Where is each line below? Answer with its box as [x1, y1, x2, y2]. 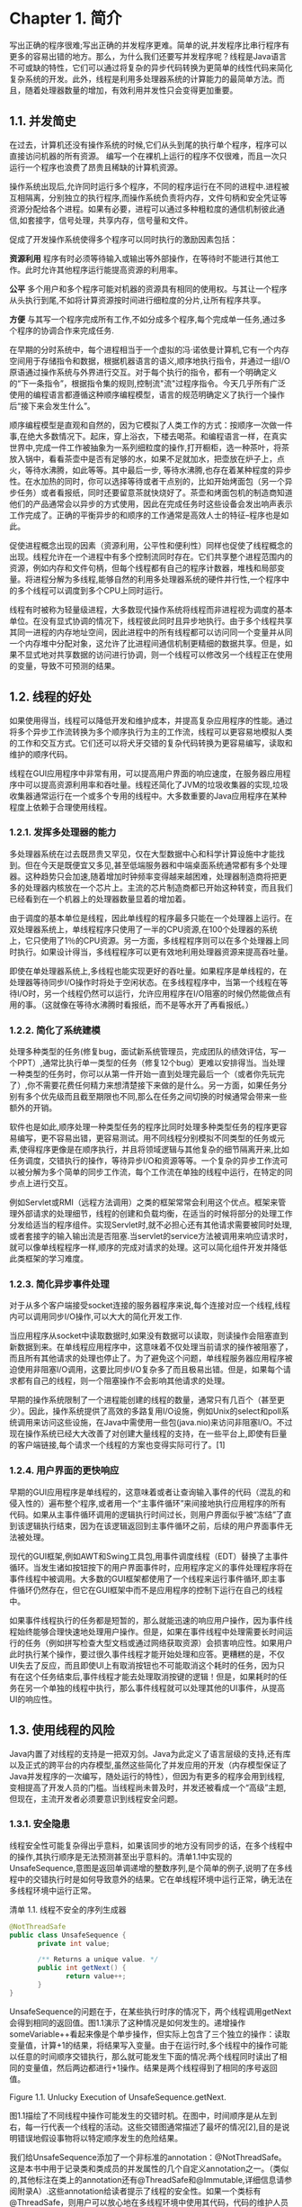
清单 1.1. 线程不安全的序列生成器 [9, 1904, 128, 1914]
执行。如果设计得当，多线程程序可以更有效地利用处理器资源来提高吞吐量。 [16, 946, 293, 957]
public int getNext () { [37, 1964, 127, 1973]
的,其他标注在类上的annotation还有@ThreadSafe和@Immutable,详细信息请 [9, 2174, 285, 2184]
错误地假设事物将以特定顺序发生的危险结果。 [16, 2132, 182, 2143]
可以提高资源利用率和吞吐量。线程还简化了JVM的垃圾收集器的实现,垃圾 [24, 779, 289, 790]
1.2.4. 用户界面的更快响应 [9, 1464, 120, 1477]
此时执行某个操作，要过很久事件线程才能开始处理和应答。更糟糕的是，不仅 [9, 1649, 285, 1660]
